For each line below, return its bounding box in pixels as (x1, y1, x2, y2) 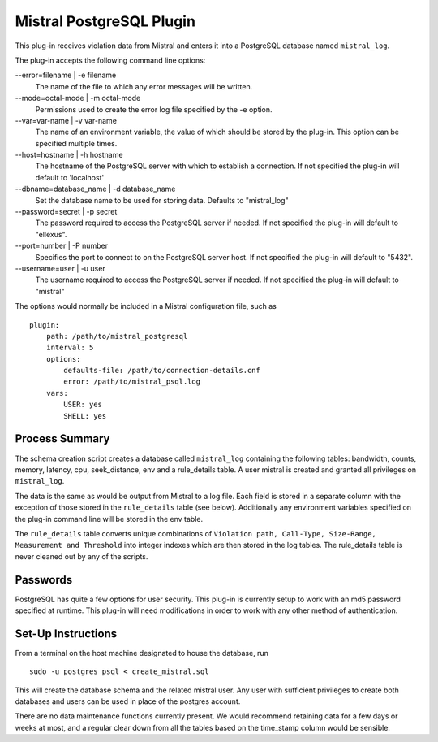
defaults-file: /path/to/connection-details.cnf (63, 366, 261, 375)
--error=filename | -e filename (15, 70, 117, 80)
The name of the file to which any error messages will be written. (35, 81, 253, 91)
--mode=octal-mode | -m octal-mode (15, 93, 141, 103)
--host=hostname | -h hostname (15, 150, 123, 160)
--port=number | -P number (15, 241, 109, 251)
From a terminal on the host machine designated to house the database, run (15, 648, 269, 657)
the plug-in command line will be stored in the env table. (15, 514, 203, 523)
